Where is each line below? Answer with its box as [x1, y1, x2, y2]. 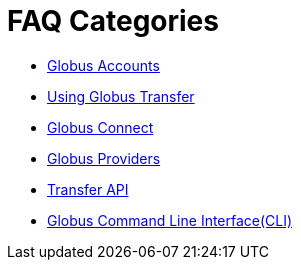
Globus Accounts [47, 56, 160, 74]
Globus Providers [47, 149, 161, 167]
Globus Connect [47, 118, 154, 136]
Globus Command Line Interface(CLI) [47, 211, 293, 229]
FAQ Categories [7, 4, 219, 38]
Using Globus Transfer [47, 87, 195, 105]
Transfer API [47, 180, 129, 198]
